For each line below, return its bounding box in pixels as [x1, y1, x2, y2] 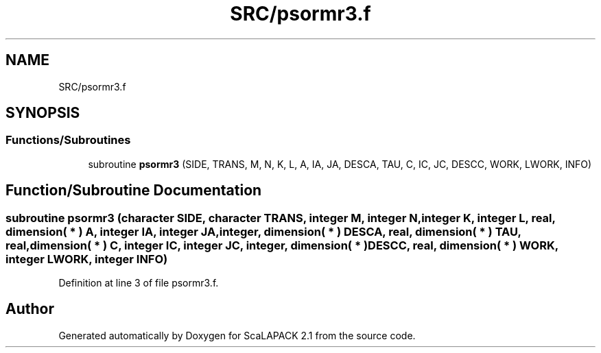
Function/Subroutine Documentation [5, 182, 262, 199]
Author [5, 300, 54, 318]
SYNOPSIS [5, 104, 80, 122]
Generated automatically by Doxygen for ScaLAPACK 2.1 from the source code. [58, 329, 416, 341]
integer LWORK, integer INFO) [5, 252, 168, 266]
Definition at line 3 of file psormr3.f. [58, 277, 219, 289]
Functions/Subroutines [5, 133, 131, 147]
